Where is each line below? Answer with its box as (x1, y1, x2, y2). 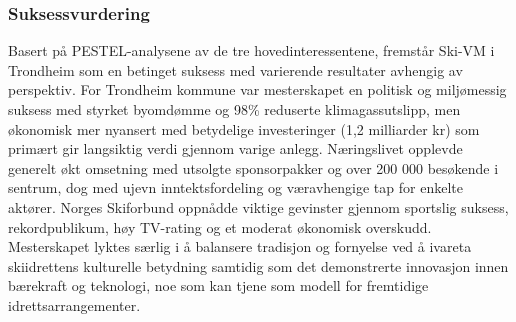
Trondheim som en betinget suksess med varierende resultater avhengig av (8, 59, 463, 80)
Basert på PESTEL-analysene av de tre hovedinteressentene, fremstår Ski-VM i (8, 40, 495, 61)
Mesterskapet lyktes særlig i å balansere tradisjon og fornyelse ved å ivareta (8, 236, 472, 257)
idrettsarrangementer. (8, 294, 141, 315)
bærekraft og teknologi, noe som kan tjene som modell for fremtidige (8, 275, 429, 296)
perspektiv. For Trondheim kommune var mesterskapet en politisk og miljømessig (8, 79, 507, 100)
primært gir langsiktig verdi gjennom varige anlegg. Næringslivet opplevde (8, 138, 463, 159)
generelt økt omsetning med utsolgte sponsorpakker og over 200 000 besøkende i (8, 157, 499, 178)
